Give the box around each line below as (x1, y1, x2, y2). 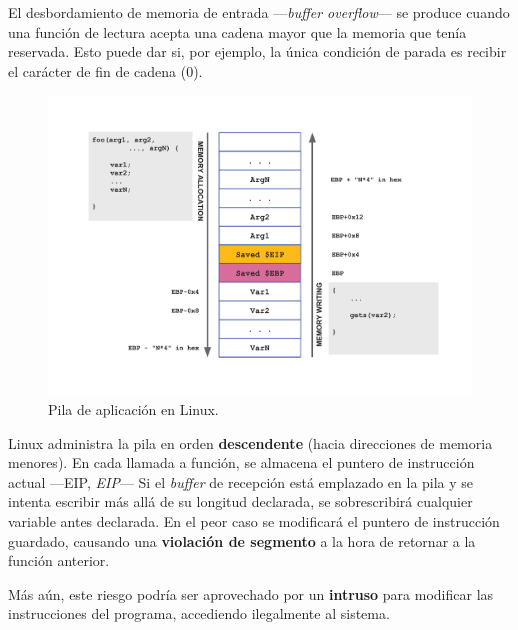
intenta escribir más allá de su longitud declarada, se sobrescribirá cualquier (8, 491, 473, 512)
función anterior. (8, 550, 110, 571)
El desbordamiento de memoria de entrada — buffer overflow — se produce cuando (8, 2, 510, 22)
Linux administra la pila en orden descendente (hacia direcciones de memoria (8, 432, 493, 453)
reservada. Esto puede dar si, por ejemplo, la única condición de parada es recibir (8, 41, 507, 62)
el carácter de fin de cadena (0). (8, 60, 203, 81)
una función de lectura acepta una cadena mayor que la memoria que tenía (8, 21, 467, 42)
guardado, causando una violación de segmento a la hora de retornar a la (8, 530, 476, 551)
